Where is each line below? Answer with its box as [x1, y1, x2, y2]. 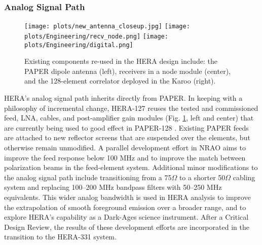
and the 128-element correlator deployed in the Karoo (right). [24, 75, 216, 86]
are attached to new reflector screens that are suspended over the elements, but [4, 132, 250, 143]
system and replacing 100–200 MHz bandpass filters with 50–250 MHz [4, 182, 222, 192]
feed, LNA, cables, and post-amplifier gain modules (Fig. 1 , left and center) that [4, 112, 254, 123]
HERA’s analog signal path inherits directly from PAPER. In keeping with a [4, 92, 243, 103]
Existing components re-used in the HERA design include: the [24, 56, 217, 66]
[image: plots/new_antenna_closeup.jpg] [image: [24, 23, 190, 30]
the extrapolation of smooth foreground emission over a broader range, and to [4, 201, 246, 212]
